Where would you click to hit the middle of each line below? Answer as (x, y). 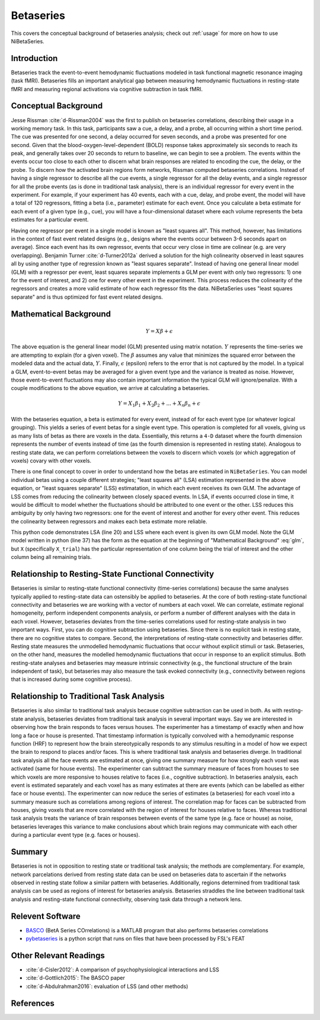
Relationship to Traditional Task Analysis (88, 696)
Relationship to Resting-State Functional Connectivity (113, 574)
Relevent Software (46, 916)
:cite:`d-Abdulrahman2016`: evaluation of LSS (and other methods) (107, 986)
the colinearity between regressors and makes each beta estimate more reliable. (109, 521)
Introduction (34, 58)
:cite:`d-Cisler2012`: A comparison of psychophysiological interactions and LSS (122, 970)
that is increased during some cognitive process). (71, 679)
